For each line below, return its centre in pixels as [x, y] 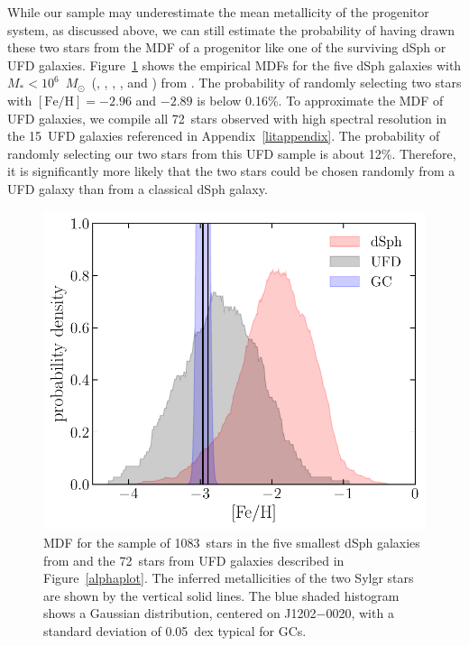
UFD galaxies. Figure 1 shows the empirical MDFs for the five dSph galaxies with [234, 65]
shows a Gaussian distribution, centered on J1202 [180, 613]
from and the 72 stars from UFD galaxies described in [194, 560]
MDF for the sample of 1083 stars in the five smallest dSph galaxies [232, 542]
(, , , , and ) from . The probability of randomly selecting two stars [276, 83]
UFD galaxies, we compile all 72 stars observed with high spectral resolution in [227, 118]
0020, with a [360, 613]
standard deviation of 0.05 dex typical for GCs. [175, 630]
